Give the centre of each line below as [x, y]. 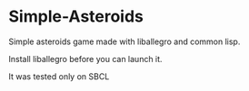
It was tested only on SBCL [59, 76]
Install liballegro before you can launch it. [85, 59]
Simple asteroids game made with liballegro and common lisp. [124, 41]
